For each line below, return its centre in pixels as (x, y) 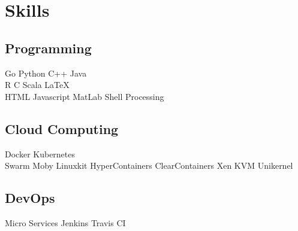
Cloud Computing (62, 128)
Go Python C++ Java (46, 73)
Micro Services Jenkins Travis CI (65, 222)
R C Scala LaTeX (37, 85)
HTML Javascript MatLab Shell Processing (85, 96)
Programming (48, 48)
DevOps (30, 198)
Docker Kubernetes (40, 154)
